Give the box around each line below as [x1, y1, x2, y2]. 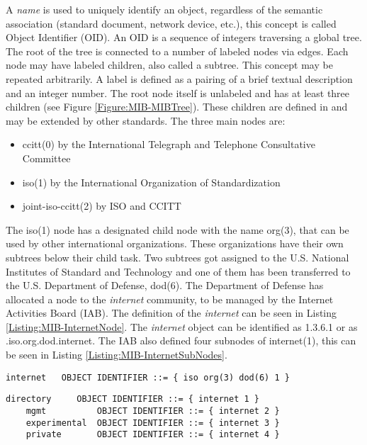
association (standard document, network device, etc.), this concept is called [6, 16, 337, 30]
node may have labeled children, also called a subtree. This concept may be [6, 57, 333, 72]
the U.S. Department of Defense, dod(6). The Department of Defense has [6, 278, 324, 293]
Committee [22, 150, 71, 165]
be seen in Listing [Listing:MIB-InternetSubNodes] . [6, 347, 227, 362]
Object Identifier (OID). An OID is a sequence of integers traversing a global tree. [6, 30, 362, 45]
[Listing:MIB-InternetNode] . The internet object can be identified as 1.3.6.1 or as [6, 319, 358, 334]
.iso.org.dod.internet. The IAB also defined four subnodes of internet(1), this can [6, 333, 356, 348]
